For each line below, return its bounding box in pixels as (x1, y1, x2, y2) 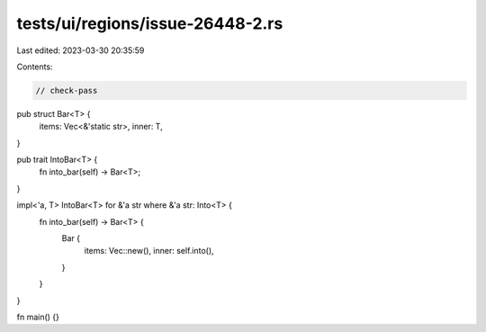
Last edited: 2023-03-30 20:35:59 (16, 45, 145, 56)
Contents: (16, 61, 53, 72)
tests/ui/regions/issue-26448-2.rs (16, 13, 283, 33)
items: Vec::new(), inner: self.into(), (84, 246, 215, 256)
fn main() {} (16, 311, 60, 322)
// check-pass (35, 85, 98, 95)
